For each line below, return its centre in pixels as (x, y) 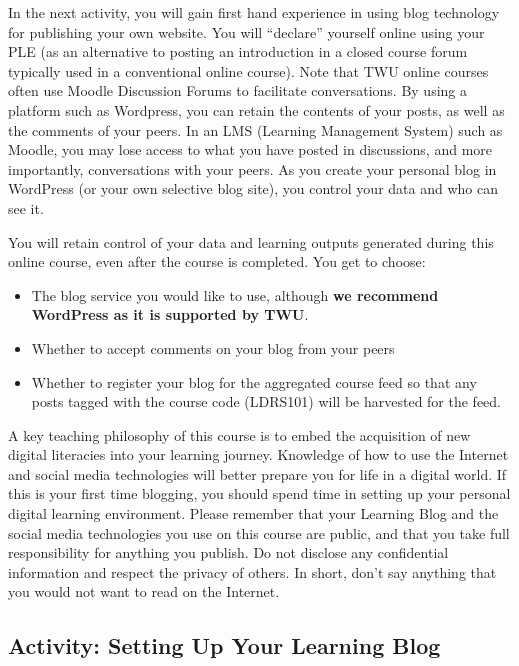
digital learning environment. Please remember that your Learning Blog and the (253, 513)
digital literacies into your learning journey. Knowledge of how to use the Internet (258, 454)
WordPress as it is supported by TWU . (170, 314)
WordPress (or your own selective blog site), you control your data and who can (253, 188)
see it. (26, 207)
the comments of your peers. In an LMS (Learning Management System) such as (255, 129)
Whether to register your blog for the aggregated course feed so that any (254, 381)
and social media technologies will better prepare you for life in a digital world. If (257, 473)
